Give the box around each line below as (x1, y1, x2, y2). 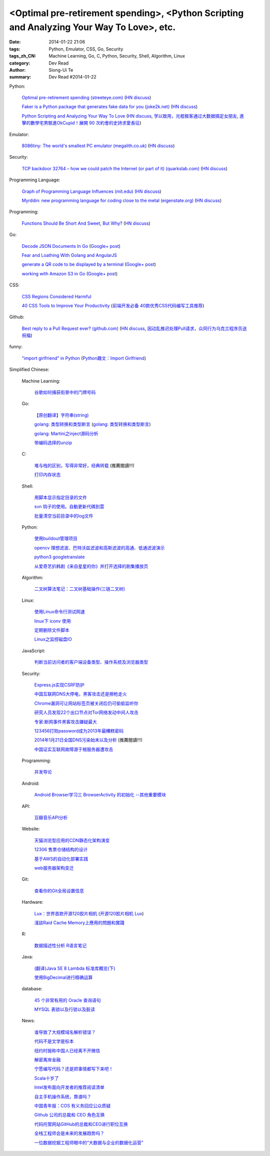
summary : (9, 74, 31, 80)
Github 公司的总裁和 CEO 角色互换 (34, 1112, 105, 1118)
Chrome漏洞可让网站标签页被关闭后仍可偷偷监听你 (34, 700, 138, 706)
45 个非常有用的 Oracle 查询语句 (34, 997, 101, 1003)
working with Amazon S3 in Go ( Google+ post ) (21, 270, 118, 276)
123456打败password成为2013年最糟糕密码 (34, 727, 124, 733)
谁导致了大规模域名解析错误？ (34, 1029, 96, 1035)
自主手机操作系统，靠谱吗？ (34, 1093, 91, 1099)
